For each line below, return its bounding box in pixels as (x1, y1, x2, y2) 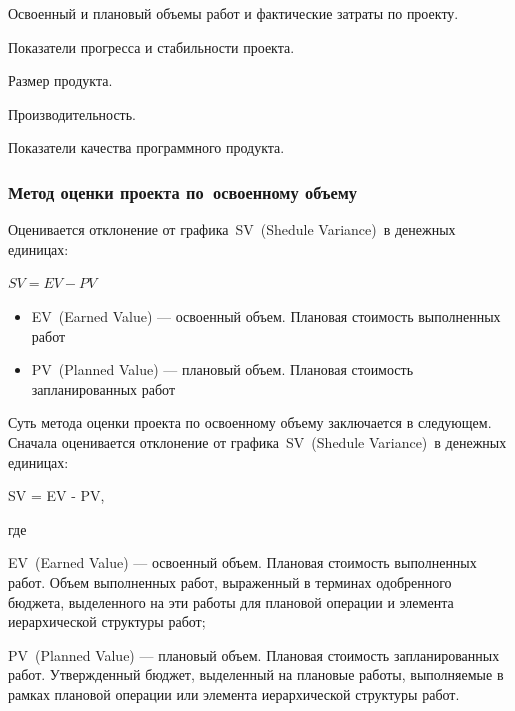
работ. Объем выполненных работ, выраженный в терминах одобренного (8, 571, 452, 592)
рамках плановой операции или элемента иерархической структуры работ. (8, 683, 460, 704)
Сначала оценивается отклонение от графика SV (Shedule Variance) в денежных (8, 431, 507, 452)
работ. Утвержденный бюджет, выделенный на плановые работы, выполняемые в (8, 664, 504, 685)
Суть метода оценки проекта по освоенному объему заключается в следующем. (8, 412, 492, 433)
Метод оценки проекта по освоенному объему (8, 179, 358, 204)
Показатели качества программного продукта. (8, 137, 285, 158)
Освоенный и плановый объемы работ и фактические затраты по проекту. (8, 3, 459, 23)
